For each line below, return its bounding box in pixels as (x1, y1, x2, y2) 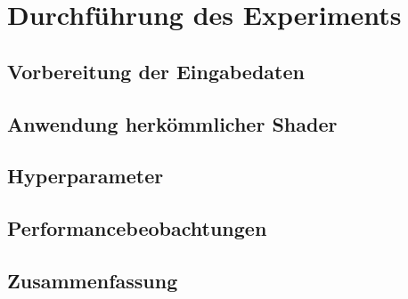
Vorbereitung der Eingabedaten (7, 57, 305, 85)
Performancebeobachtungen (7, 214, 267, 242)
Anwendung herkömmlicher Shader (7, 109, 338, 137)
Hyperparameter (7, 162, 164, 190)
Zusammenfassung (7, 266, 178, 294)
